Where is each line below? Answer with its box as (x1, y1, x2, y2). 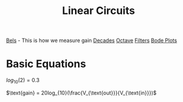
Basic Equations (6, 57, 86, 71)
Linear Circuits (62, 4, 135, 17)
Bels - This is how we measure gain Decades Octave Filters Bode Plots (6, 37, 177, 44)
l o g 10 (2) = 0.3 (6, 77, 40, 85)
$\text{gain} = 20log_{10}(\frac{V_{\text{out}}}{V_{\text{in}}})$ (6, 89, 157, 96)
